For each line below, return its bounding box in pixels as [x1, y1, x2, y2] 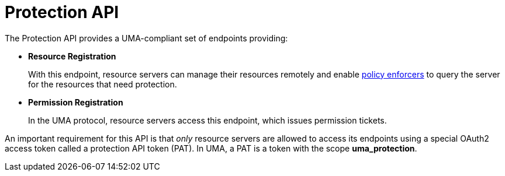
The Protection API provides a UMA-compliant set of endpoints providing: [5, 33, 288, 43]
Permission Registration [28, 97, 123, 107]
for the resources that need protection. [28, 79, 177, 89]
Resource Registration [28, 51, 116, 61]
